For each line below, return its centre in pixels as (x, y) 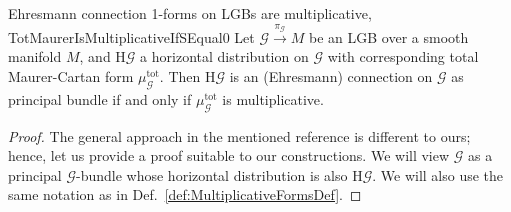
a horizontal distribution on (224, 56)
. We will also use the (438, 174)
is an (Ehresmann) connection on (331, 75)
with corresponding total (403, 56)
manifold (35, 56)
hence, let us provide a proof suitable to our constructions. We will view (229, 155)
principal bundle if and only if (100, 98)
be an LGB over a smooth (389, 36)
